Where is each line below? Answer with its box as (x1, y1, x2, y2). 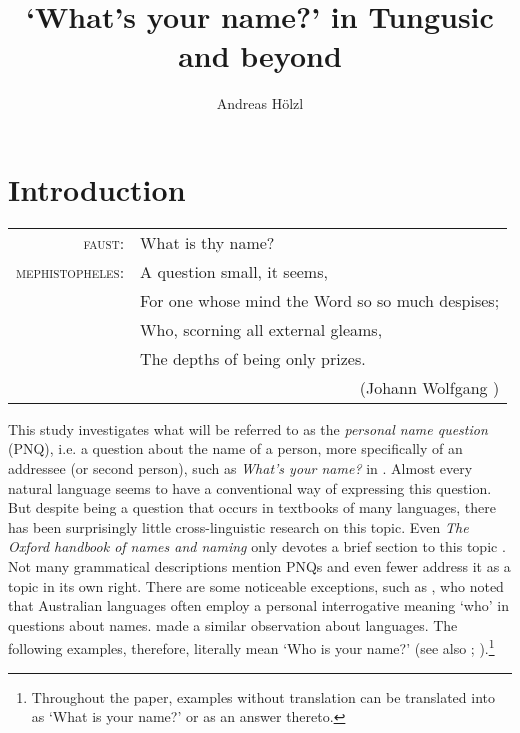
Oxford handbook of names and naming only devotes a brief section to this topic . (8, 536, 506, 557)
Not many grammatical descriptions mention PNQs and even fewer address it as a (8, 556, 511, 576)
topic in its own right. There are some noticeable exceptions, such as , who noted (8, 575, 504, 596)
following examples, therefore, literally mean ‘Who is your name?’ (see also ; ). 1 (8, 635, 495, 659)
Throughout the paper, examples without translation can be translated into (31, 686, 496, 707)
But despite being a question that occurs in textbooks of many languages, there (8, 497, 496, 518)
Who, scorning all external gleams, (140, 317, 383, 341)
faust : (83, 230, 125, 254)
